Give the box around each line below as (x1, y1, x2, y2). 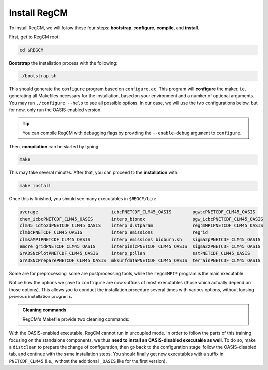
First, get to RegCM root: (9, 34, 60, 40)
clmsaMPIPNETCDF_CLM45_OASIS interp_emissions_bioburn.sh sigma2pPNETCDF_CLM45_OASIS (19, 236, 261, 242)
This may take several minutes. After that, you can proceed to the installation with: (9, 169, 179, 176)
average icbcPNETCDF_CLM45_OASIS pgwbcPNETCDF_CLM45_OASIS (19, 209, 256, 215)
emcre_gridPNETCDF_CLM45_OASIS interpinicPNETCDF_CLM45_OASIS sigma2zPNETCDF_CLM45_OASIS (19, 244, 261, 249)
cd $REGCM (19, 47, 44, 53)
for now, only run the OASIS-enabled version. (9, 107, 102, 113)
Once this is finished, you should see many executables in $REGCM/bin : (9, 196, 156, 202)
